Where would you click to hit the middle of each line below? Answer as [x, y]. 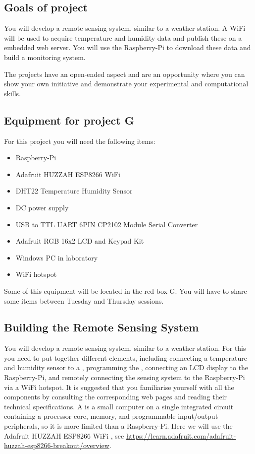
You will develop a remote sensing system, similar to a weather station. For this [125, 348]
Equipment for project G [69, 120]
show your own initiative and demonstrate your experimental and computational [126, 84]
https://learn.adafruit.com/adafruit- [181, 435]
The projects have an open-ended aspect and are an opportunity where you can [125, 74]
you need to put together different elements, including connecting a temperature [126, 357]
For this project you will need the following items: [80, 141]
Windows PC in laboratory [57, 257]
